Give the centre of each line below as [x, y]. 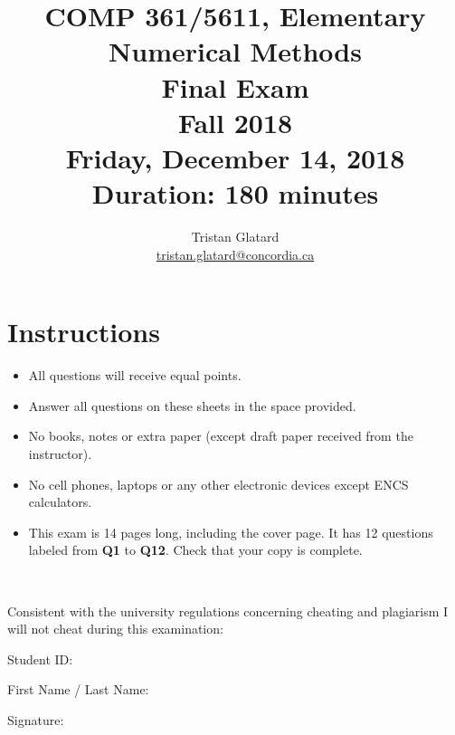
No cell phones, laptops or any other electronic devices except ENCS [218, 484]
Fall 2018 [235, 122]
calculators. [60, 502]
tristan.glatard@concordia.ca [235, 254]
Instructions [84, 332]
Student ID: [40, 659]
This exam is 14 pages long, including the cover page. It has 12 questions [231, 532]
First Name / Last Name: [78, 689]
